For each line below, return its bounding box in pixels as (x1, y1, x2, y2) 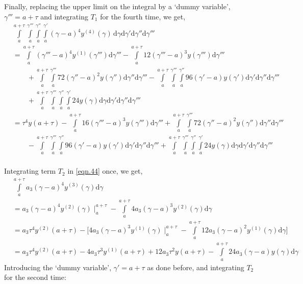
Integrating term (4, 165, 56, 176)
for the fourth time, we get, (100, 11, 186, 21)
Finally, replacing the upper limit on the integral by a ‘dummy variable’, (4, 1, 231, 11)
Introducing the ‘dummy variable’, (4, 262, 112, 272)
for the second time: (4, 272, 66, 282)
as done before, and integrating (147, 262, 244, 272)
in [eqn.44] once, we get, (67, 165, 143, 176)
